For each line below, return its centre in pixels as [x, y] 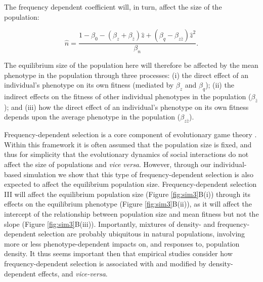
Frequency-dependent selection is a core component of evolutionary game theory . [130, 134]
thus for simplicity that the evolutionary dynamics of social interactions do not [126, 154]
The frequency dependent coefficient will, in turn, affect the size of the [113, 7]
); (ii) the [220, 85]
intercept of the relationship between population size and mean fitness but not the [131, 213]
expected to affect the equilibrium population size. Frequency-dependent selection [130, 184]
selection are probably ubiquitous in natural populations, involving [142, 234]
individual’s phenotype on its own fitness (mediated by [89, 85]
